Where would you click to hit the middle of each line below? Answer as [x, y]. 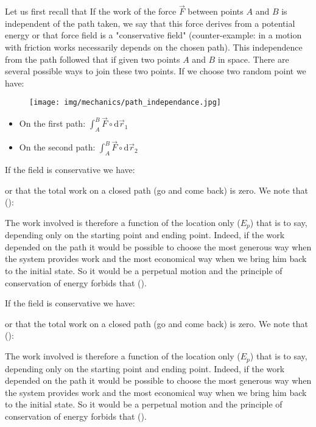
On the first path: [52, 123]
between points [216, 11]
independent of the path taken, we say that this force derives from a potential [150, 23]
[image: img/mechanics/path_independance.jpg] [125, 103]
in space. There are [253, 59]
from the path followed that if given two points [93, 59]
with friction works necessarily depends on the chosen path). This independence [154, 47]
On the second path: [57, 147]
